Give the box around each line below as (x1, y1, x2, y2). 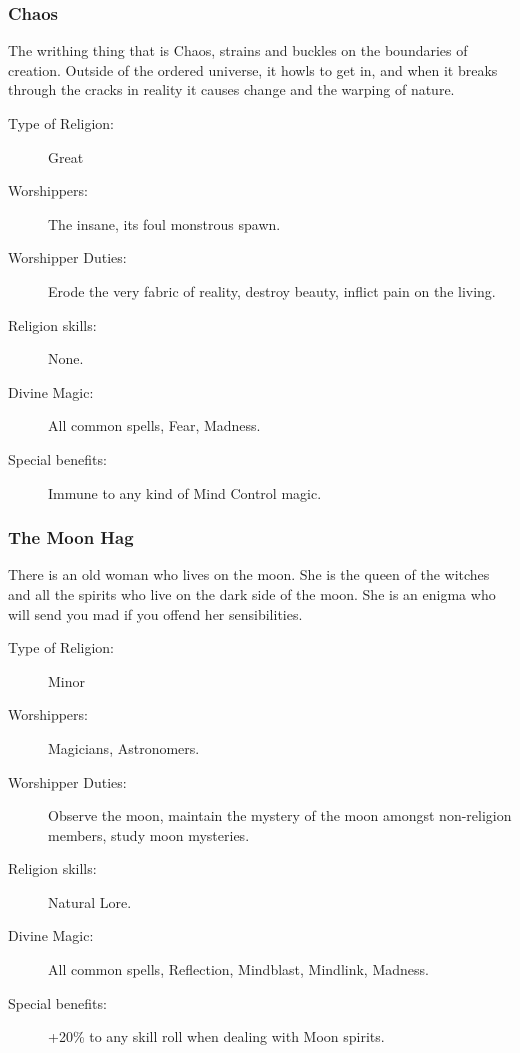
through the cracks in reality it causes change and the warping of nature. (8, 79, 455, 100)
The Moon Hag (8, 525, 134, 550)
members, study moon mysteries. (48, 824, 250, 845)
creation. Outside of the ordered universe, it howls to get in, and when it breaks (8, 59, 498, 80)
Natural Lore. (48, 891, 132, 912)
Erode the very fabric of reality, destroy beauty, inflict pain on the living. (48, 280, 496, 301)
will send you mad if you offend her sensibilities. (8, 603, 303, 624)
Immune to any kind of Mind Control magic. (48, 482, 322, 503)
